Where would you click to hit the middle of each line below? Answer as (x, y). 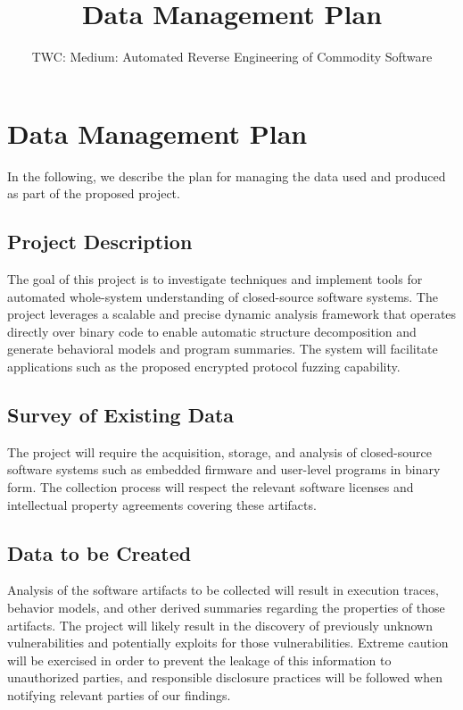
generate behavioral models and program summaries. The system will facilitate (223, 349)
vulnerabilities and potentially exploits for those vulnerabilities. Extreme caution (228, 643)
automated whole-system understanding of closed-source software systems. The (223, 296)
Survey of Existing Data (121, 414)
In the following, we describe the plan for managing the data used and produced (227, 175)
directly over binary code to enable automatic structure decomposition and (212, 331)
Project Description (100, 242)
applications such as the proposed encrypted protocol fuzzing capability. (204, 367)
